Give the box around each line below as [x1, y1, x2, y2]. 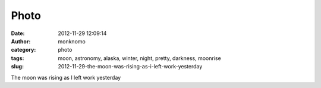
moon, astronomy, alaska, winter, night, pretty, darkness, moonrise [58, 54, 221, 62]
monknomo [58, 37, 86, 45]
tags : [11, 54, 24, 62]
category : [11, 46, 36, 54]
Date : [11, 30, 25, 37]
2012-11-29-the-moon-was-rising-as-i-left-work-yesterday [58, 63, 203, 70]
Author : [11, 37, 31, 45]
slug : [11, 63, 24, 70]
